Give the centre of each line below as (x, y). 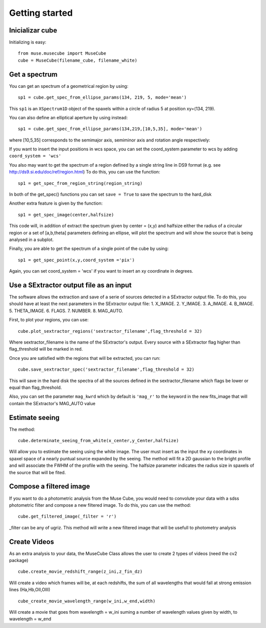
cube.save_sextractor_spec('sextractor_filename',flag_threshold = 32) (106, 369)
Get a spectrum (33, 74)
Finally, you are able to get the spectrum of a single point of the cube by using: (89, 248)
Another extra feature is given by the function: (56, 203)
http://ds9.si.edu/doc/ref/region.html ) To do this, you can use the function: (84, 172)
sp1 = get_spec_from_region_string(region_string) (80, 183)
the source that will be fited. (37, 472)
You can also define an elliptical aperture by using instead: (68, 117)
